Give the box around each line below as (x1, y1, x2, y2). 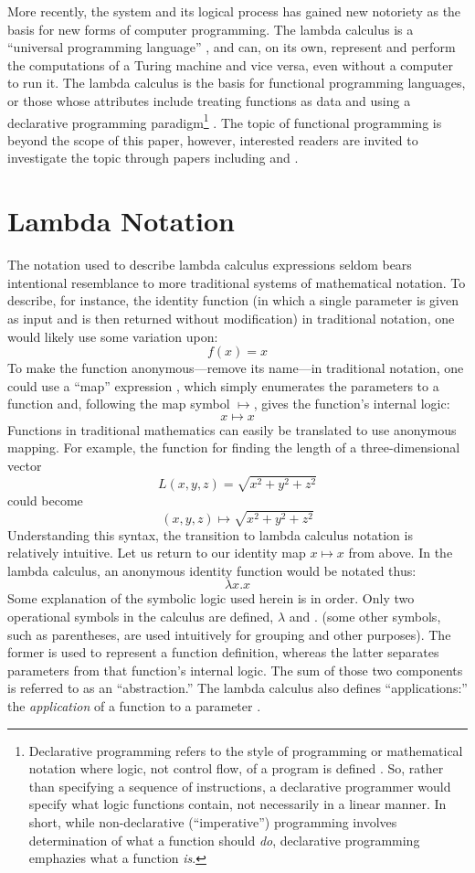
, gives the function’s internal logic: (253, 394, 450, 413)
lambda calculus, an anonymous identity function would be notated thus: (7, 560, 417, 580)
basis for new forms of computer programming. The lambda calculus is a (7, 19, 414, 38)
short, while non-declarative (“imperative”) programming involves (28, 812, 397, 831)
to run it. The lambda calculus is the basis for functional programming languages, (7, 73, 466, 92)
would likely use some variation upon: (7, 326, 218, 346)
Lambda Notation (7, 202, 235, 240)
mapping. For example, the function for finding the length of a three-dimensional (7, 438, 460, 457)
